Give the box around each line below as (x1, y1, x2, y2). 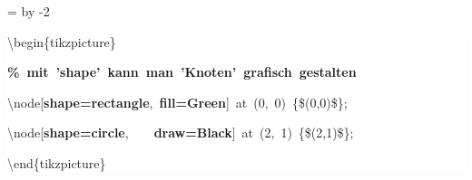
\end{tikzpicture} (7, 153, 106, 172)
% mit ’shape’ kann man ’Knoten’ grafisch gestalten (7, 62, 357, 81)
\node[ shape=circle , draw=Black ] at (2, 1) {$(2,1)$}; (7, 123, 354, 142)
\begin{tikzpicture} (7, 32, 116, 51)
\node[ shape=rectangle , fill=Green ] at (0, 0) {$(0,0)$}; (7, 92, 348, 111)
